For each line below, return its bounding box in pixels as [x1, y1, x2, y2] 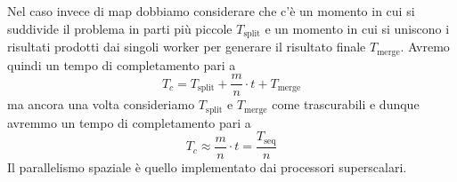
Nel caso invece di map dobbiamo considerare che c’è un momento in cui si [7, 2, 415, 20]
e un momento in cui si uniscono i [265, 19, 450, 37]
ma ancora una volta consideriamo [7, 95, 195, 114]
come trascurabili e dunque [272, 95, 420, 114]
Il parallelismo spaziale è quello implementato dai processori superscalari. [7, 157, 407, 176]
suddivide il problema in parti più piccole [7, 19, 233, 37]
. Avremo [400, 37, 450, 56]
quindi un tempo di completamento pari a [7, 55, 236, 74]
